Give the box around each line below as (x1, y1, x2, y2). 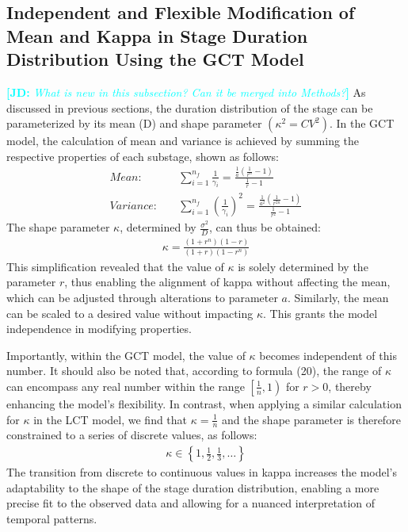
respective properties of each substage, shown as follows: (6, 147, 280, 164)
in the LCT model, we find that (33, 411, 188, 427)
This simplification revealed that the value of (6, 258, 224, 274)
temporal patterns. (6, 510, 97, 526)
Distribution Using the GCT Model (6, 47, 304, 71)
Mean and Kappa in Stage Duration (6, 23, 308, 48)
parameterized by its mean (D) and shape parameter (6, 115, 262, 132)
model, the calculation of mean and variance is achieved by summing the (6, 132, 360, 149)
